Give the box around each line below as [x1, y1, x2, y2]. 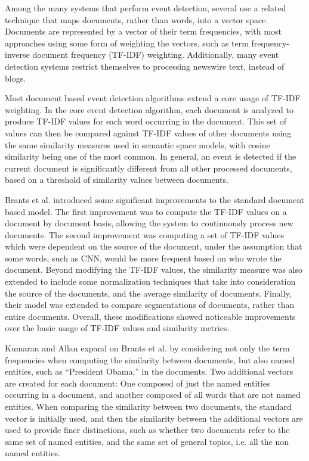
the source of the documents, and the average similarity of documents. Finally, [5, 286, 292, 299]
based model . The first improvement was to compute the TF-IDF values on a [5, 205, 287, 217]
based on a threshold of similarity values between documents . [5, 173, 228, 186]
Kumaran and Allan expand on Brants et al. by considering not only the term [5, 342, 290, 354]
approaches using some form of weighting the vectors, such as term [5, 36, 249, 49]
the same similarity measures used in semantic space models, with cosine [5, 138, 270, 151]
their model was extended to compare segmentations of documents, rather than [5, 298, 295, 311]
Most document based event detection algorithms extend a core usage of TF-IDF [5, 92, 301, 104]
